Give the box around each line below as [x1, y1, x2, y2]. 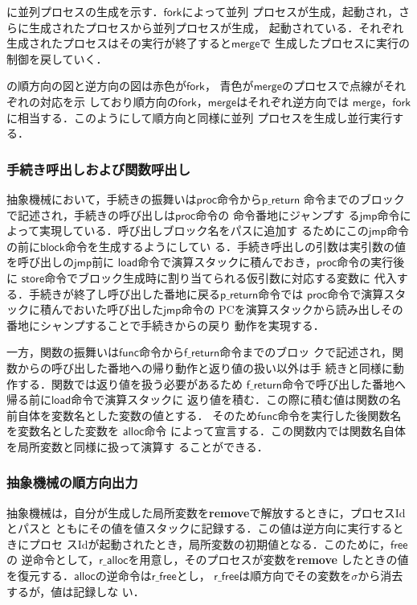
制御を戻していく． [6, 50, 108, 67]
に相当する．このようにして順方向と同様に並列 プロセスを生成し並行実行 [6, 109, 393, 126]
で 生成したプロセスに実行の [260, 35, 411, 51]
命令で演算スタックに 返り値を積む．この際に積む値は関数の [71, 391, 390, 408]
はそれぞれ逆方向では [236, 93, 350, 109]
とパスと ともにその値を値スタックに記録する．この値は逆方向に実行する [6, 520, 393, 537]
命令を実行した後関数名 [277, 406, 402, 423]
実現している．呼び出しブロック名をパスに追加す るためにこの [39, 222, 369, 239]
